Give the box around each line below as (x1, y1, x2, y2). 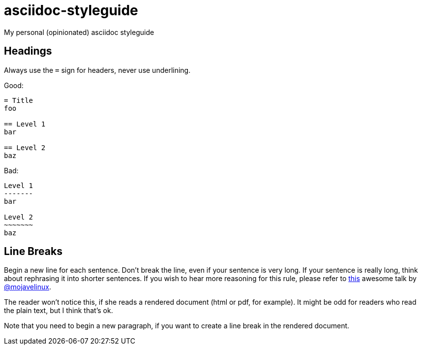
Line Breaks (4, 245, 62, 258)
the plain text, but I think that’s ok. (4, 306, 113, 315)
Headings (4, 45, 52, 58)
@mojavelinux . (4, 283, 52, 291)
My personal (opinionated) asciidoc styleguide (4, 28, 154, 36)
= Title (4, 96, 33, 104)
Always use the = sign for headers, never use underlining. (4, 65, 191, 74)
